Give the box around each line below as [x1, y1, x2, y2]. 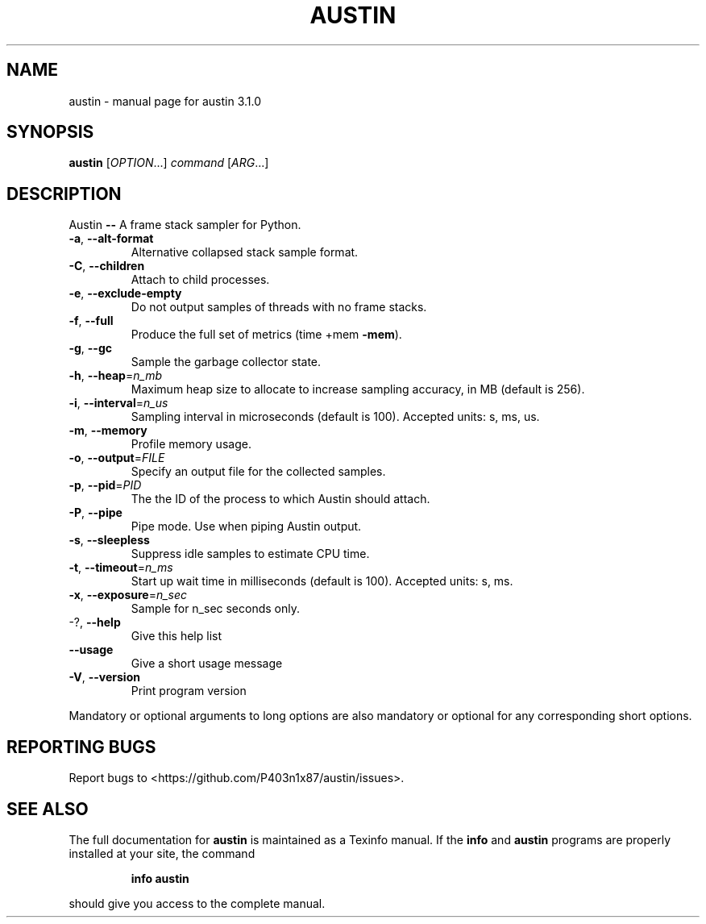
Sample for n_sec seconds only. [131, 601, 301, 616]
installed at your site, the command [69, 846, 255, 860]
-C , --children [69, 259, 145, 273]
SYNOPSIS [6, 122, 94, 143]
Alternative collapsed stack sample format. [131, 245, 359, 260]
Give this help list [131, 629, 222, 643]
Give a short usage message [131, 656, 283, 671]
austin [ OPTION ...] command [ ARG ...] [69, 156, 269, 170]
